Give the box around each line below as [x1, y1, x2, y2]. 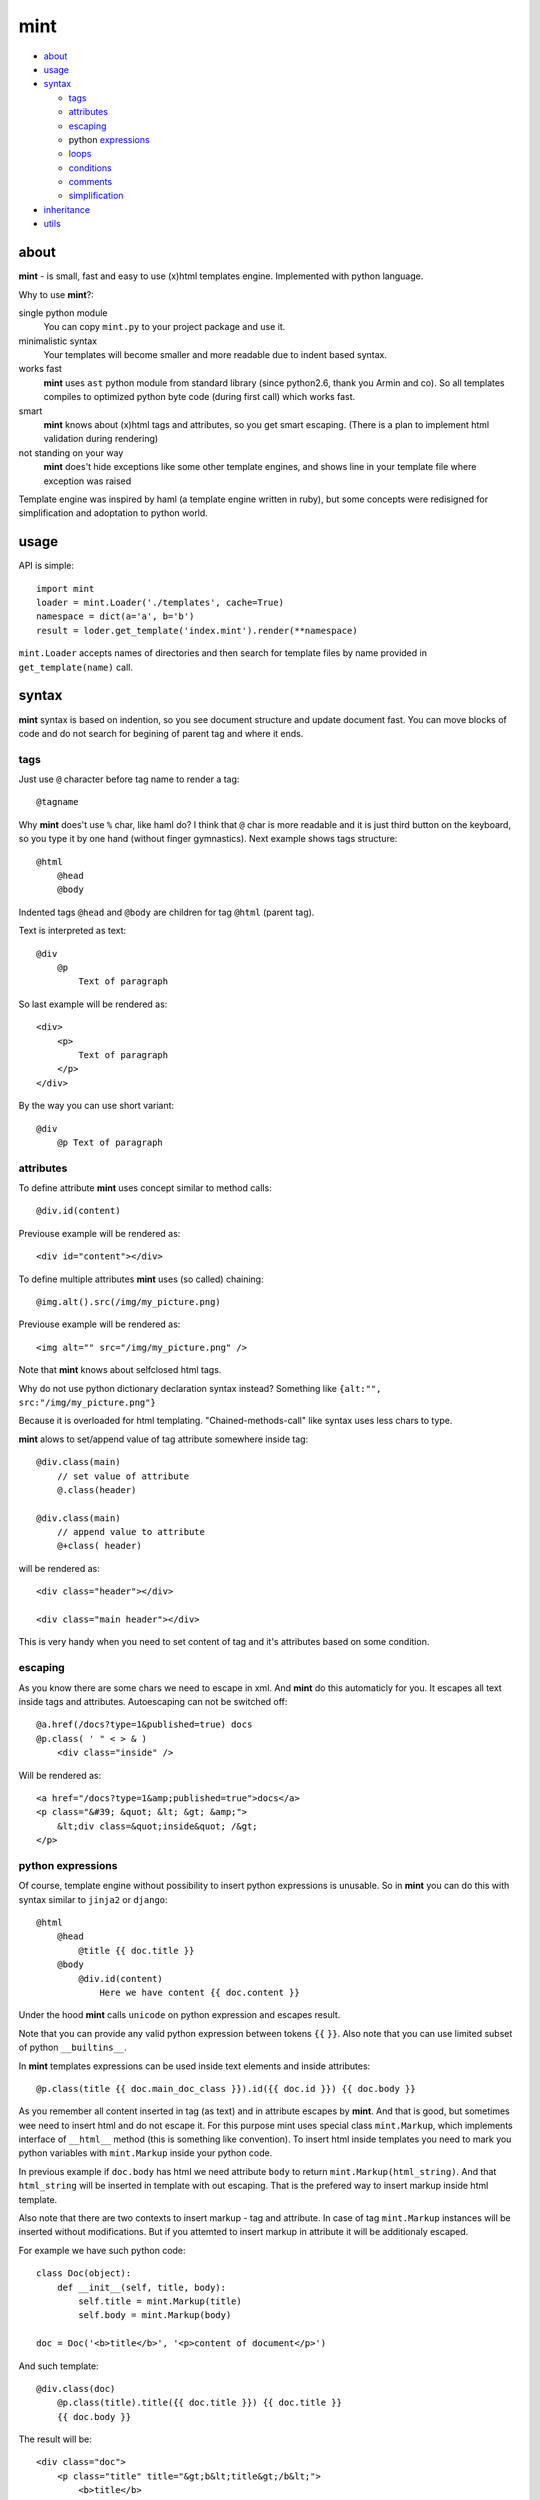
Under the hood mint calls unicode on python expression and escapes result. [18, 2009, 341, 2021]
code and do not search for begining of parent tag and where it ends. [18, 727, 304, 739]
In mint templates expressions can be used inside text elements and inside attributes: [18, 2060, 371, 2072]
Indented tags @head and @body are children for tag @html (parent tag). [18, 906, 315, 918]
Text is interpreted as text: [18, 925, 127, 937]
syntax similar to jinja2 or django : [18, 1893, 169, 1905]
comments [68, 176, 113, 188]
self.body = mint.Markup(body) [78, 2310, 232, 2321]
